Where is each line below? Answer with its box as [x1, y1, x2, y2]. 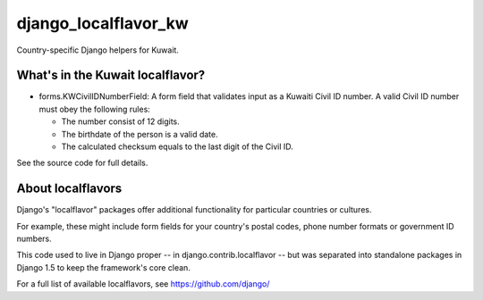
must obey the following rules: [38, 104, 151, 114]
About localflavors [16, 181, 123, 196]
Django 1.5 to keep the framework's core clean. [16, 262, 191, 272]
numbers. [16, 233, 53, 245]
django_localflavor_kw [16, 13, 190, 33]
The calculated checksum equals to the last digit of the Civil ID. [61, 141, 294, 152]
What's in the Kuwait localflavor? [16, 68, 206, 83]
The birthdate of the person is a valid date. [61, 129, 218, 139]
